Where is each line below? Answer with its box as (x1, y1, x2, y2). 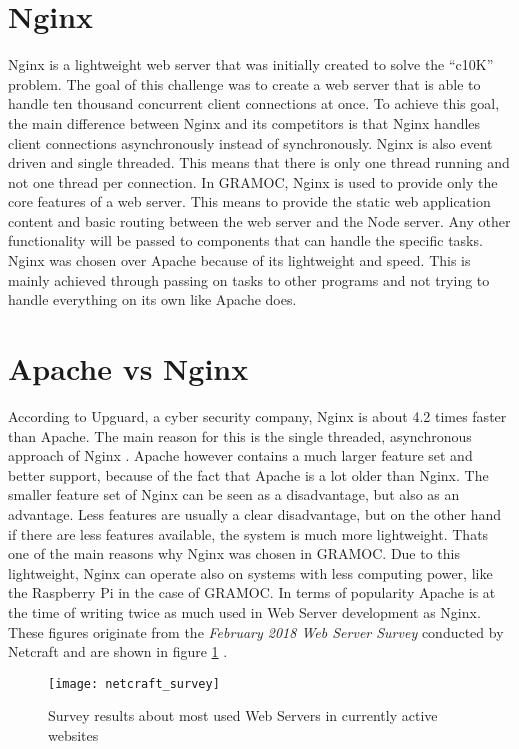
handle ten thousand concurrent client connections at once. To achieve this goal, (8, 93, 500, 114)
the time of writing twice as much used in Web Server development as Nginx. (8, 601, 481, 622)
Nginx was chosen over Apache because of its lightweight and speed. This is (8, 250, 471, 271)
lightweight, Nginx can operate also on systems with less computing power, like (8, 562, 493, 583)
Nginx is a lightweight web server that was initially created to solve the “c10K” (8, 54, 494, 75)
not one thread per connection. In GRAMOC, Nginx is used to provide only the (8, 171, 498, 192)
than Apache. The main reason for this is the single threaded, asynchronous (8, 425, 472, 446)
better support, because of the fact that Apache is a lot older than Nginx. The (8, 464, 489, 485)
